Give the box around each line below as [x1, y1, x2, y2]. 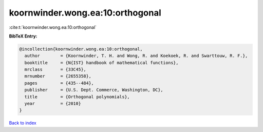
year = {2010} [24, 101, 81, 107]
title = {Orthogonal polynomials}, [24, 94, 130, 99]
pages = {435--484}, [24, 80, 94, 86]
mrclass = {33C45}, [24, 67, 86, 73]
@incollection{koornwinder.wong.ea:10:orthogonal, [19, 46, 143, 52]
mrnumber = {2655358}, [24, 74, 92, 79]
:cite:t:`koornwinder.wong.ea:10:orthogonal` [9, 24, 97, 30]
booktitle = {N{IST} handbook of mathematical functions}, [24, 60, 179, 65]
